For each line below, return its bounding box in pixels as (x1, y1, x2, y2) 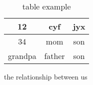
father (44, 50, 65, 61)
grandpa (8, 50, 36, 61)
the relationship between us (4, 71, 88, 81)
